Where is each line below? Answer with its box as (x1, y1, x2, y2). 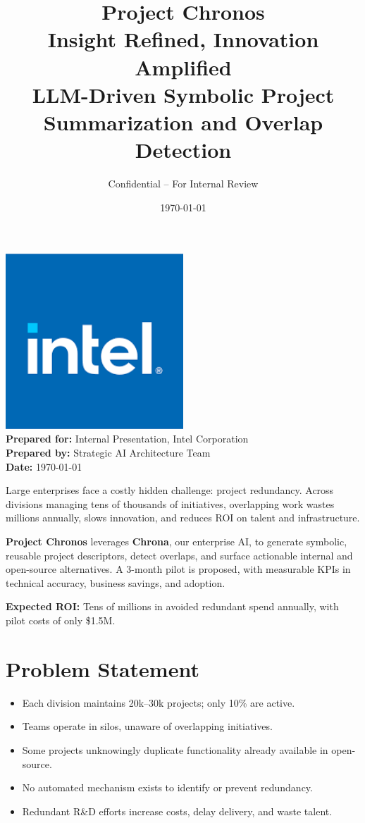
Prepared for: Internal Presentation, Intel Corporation (6, 431, 249, 446)
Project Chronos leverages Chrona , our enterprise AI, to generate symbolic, (6, 534, 347, 549)
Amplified (135, 52, 232, 81)
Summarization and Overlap (43, 107, 323, 136)
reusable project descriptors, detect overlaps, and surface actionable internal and (6, 547, 353, 562)
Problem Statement (6, 654, 199, 683)
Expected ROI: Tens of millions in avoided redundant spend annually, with (6, 599, 339, 614)
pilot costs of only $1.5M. (6, 613, 116, 628)
